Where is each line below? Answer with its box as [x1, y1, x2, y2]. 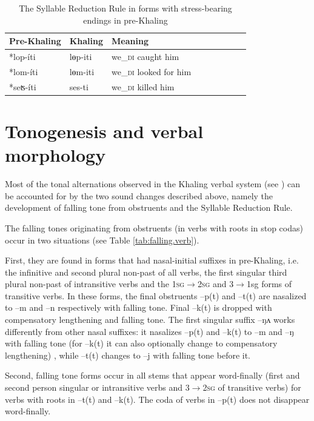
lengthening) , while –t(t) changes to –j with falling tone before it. [5, 348, 251, 361]
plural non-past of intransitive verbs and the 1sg [5, 277, 185, 290]
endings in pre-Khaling [83, 13, 168, 26]
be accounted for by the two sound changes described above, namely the [5, 189, 273, 202]
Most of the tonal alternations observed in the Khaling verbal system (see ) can [5, 177, 301, 190]
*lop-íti [9, 50, 36, 63]
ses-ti [69, 80, 89, 93]
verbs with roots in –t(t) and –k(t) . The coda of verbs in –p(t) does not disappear [5, 393, 310, 405]
